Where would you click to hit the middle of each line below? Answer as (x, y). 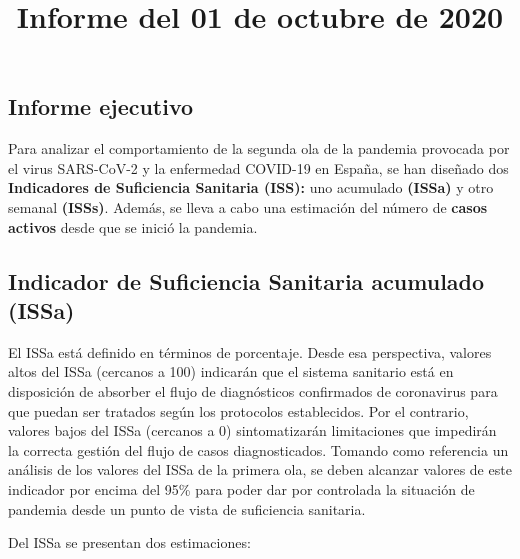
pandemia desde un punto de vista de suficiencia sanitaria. (187, 508)
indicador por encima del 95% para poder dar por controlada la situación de (241, 488)
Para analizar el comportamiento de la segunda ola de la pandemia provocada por (259, 148)
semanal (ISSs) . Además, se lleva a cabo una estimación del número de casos (248, 206)
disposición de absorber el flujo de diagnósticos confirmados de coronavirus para (253, 390)
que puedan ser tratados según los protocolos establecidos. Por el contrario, (238, 410)
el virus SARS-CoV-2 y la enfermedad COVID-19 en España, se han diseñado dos (258, 167)
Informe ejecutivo (101, 106)
